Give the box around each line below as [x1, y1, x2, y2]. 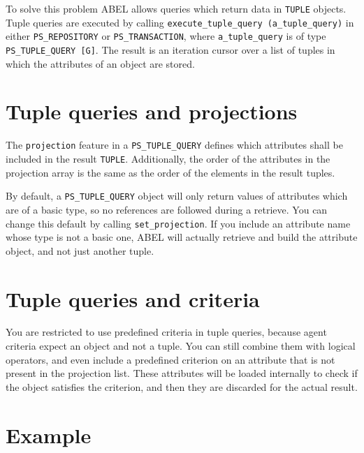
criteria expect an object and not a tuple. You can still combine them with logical [6, 339, 356, 353]
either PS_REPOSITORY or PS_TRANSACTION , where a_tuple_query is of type [6, 29, 326, 43]
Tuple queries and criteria [6, 284, 260, 313]
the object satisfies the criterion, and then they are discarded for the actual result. [6, 379, 358, 394]
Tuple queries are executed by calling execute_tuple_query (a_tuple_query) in [6, 15, 354, 29]
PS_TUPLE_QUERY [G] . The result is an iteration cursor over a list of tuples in [6, 42, 335, 57]
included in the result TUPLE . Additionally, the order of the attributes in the [6, 151, 330, 165]
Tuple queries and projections [6, 97, 298, 126]
